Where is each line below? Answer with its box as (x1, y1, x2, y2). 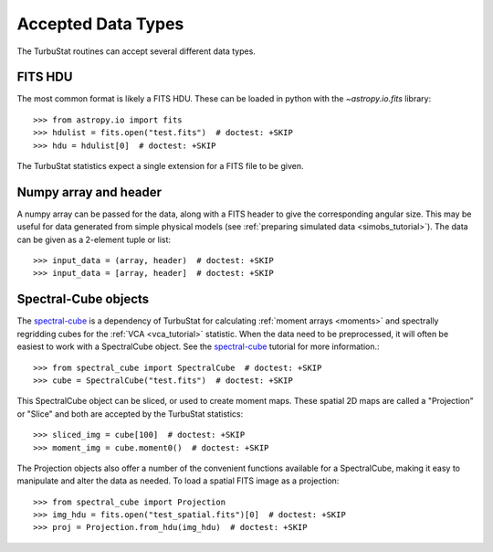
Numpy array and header (16, 184, 163, 200)
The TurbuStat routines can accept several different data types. (16, 46, 256, 57)
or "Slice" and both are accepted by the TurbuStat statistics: (16, 408, 244, 419)
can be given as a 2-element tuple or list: (16, 234, 172, 245)
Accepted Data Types (16, 14, 184, 34)
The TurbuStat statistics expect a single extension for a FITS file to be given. (16, 161, 304, 172)
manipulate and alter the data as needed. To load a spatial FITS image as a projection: (16, 475, 340, 486)
